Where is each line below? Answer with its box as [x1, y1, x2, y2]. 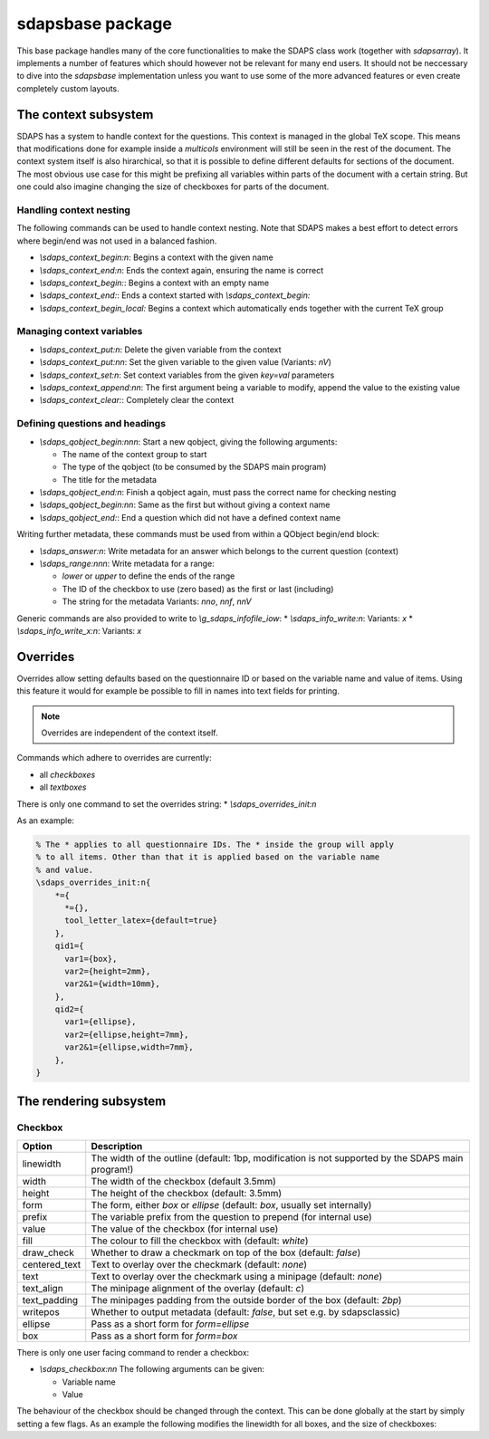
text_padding [22, 1293, 79, 1306]
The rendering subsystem [16, 1094, 167, 1109]
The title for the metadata [62, 474, 158, 484]
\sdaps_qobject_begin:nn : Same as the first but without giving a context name [39, 499, 331, 511]
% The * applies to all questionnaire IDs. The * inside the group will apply [35, 839, 394, 849]
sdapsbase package [16, 14, 172, 34]
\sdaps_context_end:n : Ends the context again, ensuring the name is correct [39, 264, 324, 275]
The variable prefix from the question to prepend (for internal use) [91, 1210, 373, 1223]
